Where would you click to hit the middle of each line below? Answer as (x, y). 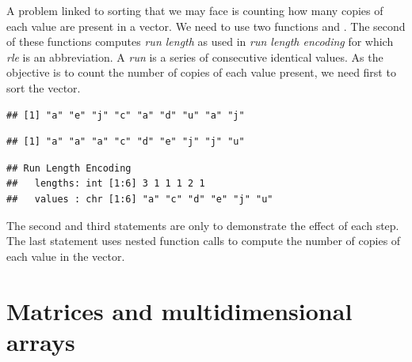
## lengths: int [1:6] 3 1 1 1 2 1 (106, 184)
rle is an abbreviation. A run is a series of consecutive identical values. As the (195, 57)
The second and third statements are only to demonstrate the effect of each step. (203, 225)
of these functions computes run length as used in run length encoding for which (200, 41)
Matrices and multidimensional (179, 310)
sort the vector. (44, 87)
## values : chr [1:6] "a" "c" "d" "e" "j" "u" (140, 199)
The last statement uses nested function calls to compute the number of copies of (204, 241)
